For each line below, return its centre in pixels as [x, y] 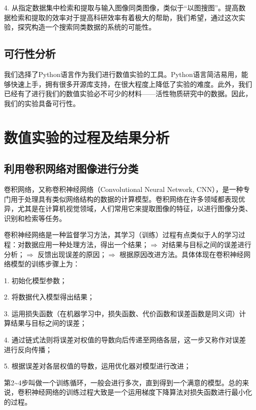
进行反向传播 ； [28, 349]
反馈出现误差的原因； [72, 254]
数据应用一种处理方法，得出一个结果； [86, 244]
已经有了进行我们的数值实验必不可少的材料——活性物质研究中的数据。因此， [128, 93]
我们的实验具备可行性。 [42, 103]
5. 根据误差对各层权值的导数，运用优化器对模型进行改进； [97, 366]
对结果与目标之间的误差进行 [207, 244]
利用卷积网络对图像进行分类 [71, 168]
